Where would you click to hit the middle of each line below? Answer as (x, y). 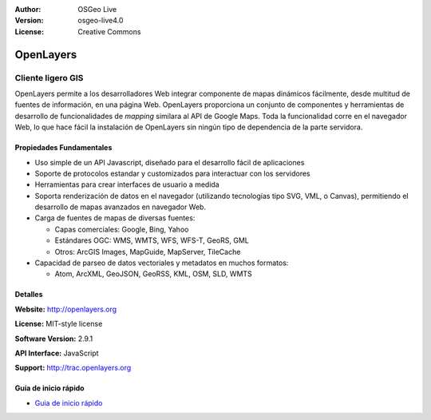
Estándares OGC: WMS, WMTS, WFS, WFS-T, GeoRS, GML (152, 240)
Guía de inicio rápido (49, 388)
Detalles (29, 295)
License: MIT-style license (59, 324)
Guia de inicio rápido (69, 402)
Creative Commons (109, 31)
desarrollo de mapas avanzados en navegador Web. (121, 207)
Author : (28, 9)
